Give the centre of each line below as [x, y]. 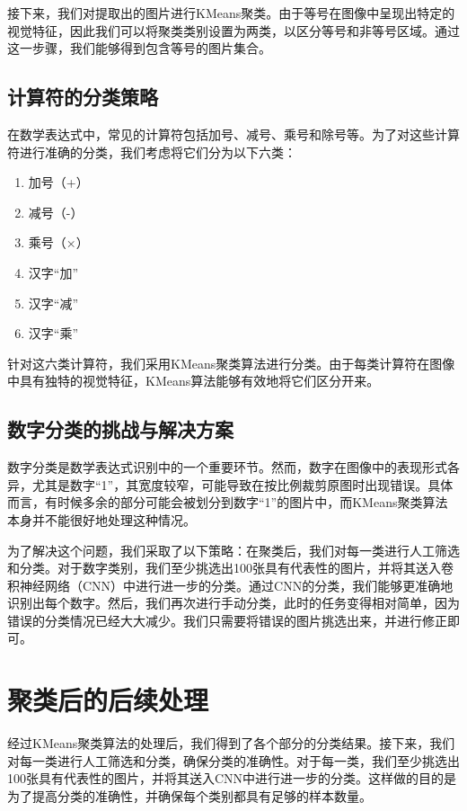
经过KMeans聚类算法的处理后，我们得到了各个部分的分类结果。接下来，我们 [231, 743]
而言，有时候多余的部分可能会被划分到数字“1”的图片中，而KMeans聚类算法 [228, 502]
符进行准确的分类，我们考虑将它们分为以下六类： [152, 152]
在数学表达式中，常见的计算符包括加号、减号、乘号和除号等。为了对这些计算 [233, 134]
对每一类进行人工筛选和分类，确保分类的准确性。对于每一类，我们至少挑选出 [233, 760]
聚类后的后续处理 [108, 700]
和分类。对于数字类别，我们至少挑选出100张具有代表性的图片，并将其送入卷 [230, 568]
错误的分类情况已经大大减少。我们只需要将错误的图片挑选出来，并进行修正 [227, 620]
